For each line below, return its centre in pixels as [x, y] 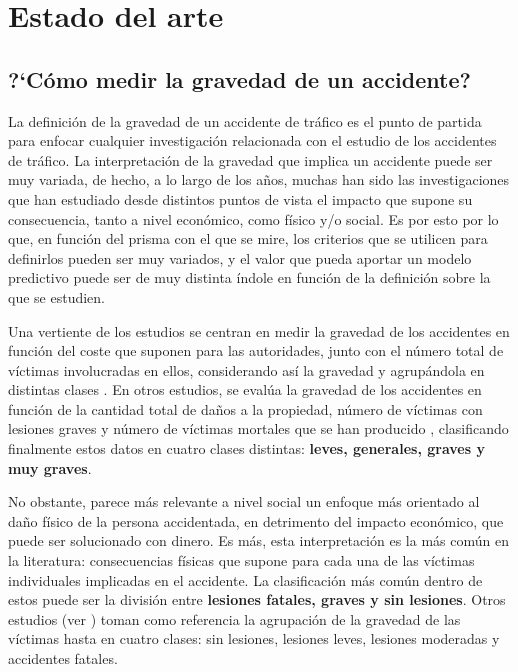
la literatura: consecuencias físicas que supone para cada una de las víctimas [241, 560]
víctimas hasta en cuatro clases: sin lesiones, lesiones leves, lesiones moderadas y [254, 638]
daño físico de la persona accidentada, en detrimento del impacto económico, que [256, 520]
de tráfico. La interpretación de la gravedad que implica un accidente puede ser [250, 159]
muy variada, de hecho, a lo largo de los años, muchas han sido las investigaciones [259, 179]
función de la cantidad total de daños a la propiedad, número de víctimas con [245, 408]
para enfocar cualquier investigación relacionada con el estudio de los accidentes [252, 140]
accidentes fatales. [63, 658]
